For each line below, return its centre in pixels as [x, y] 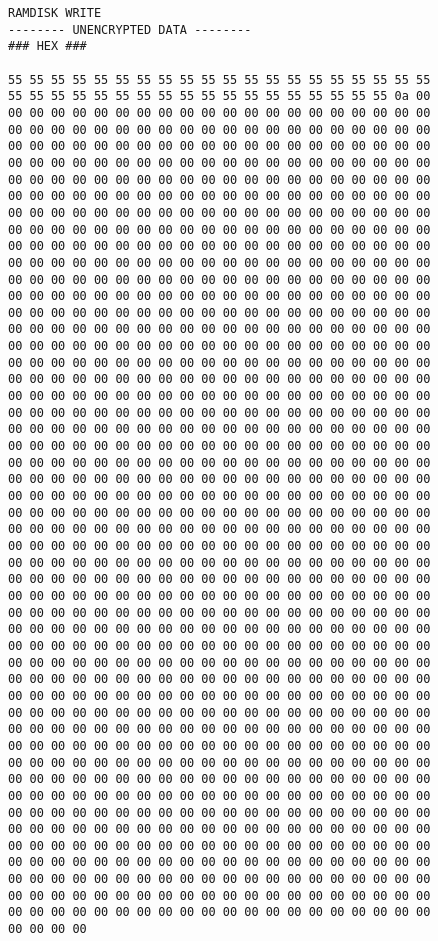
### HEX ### [47, 46]
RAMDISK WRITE [55, 13]
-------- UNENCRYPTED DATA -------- [130, 29]
